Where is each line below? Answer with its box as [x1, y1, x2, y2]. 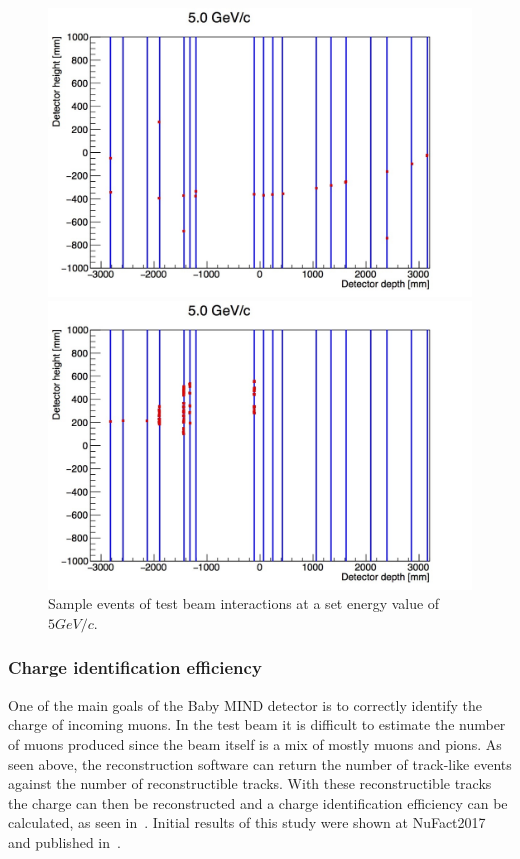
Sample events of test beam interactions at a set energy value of [48, 593, 440, 614]
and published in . [8, 831, 121, 852]
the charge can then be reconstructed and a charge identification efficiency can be [8, 792, 508, 813]
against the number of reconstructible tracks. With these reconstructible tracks [8, 773, 492, 794]
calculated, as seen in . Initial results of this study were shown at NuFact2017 [8, 812, 486, 833]
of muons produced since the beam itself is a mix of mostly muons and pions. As [8, 733, 502, 754]
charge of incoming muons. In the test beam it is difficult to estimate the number [8, 714, 506, 735]
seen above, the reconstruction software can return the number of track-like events [8, 753, 512, 774]
